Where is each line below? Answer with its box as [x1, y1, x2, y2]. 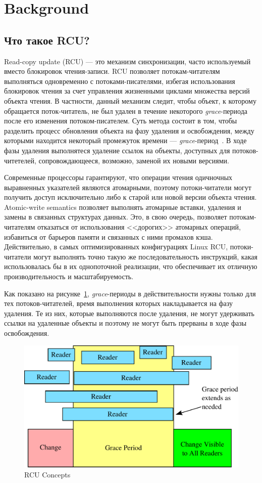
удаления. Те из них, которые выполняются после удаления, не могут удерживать [4, 308, 254, 318]
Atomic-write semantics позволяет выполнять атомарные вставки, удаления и [4, 201, 241, 212]
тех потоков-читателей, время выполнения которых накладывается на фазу [4, 298, 233, 309]
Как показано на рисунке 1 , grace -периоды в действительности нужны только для [4, 288, 256, 298]
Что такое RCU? [4, 32, 90, 48]
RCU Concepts [24, 469, 71, 479]
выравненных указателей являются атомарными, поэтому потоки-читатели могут [4, 182, 251, 192]
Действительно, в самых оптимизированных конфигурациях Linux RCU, [4, 241, 228, 252]
